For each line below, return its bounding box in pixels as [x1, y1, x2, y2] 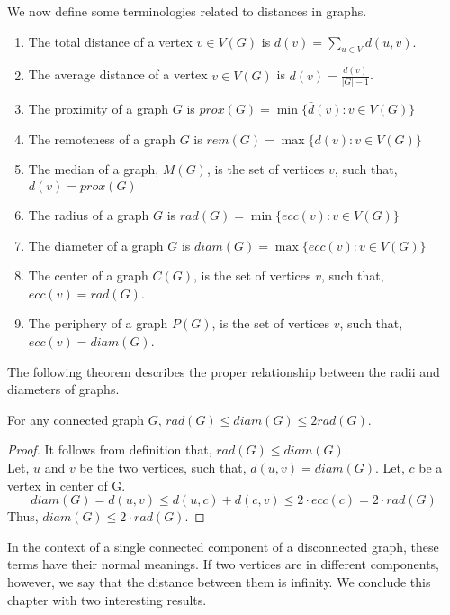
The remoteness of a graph [28, 129, 175, 148]
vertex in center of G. [7, 475, 126, 494]
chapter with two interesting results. [7, 590, 207, 609]
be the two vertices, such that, [79, 457, 247, 476]
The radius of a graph [28, 206, 149, 225]
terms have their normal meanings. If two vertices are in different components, [7, 555, 439, 574]
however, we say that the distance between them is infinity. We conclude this [7, 572, 431, 591]
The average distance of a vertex [28, 65, 208, 84]
